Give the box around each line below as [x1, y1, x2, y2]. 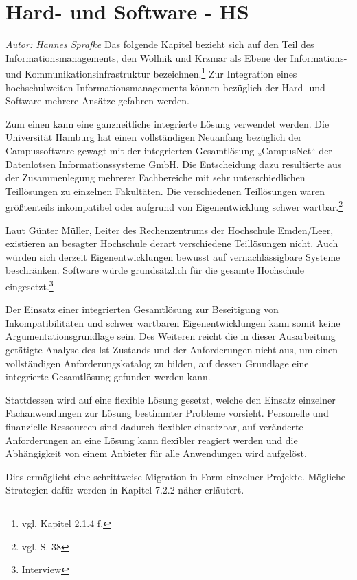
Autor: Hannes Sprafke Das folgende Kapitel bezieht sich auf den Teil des [5, 37, 314, 51]
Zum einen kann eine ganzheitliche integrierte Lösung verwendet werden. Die [5, 116, 330, 130]
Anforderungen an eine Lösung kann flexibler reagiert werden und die [5, 432, 298, 447]
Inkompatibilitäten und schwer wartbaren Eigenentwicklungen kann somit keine [5, 315, 341, 329]
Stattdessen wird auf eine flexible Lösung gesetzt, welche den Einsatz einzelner [5, 392, 336, 406]
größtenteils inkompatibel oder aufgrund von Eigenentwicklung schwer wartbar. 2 [5, 198, 343, 213]
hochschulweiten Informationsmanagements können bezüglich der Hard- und [5, 80, 325, 94]
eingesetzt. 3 [5, 277, 54, 293]
